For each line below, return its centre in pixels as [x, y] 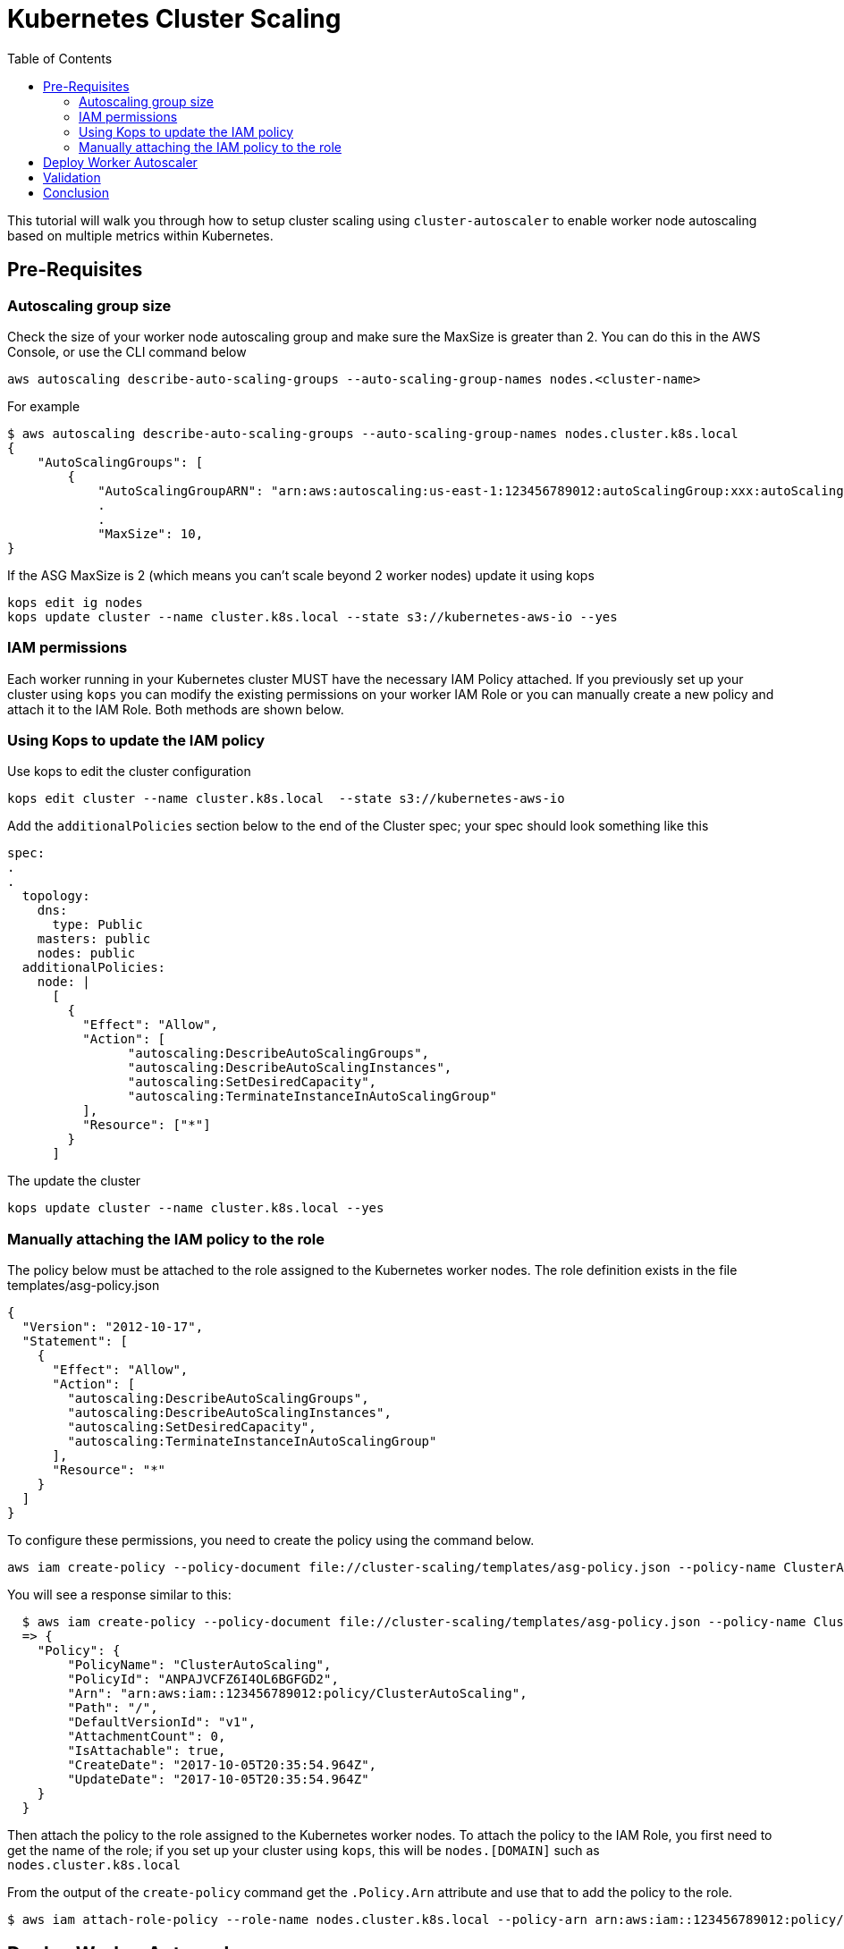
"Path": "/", [113, 1708]
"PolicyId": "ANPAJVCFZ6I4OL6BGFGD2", [203, 1679]
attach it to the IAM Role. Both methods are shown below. [176, 709]
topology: [56, 896]
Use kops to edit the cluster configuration [129, 772]
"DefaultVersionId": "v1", [162, 1722]
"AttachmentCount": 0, [147, 1737]
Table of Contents [60, 58]
